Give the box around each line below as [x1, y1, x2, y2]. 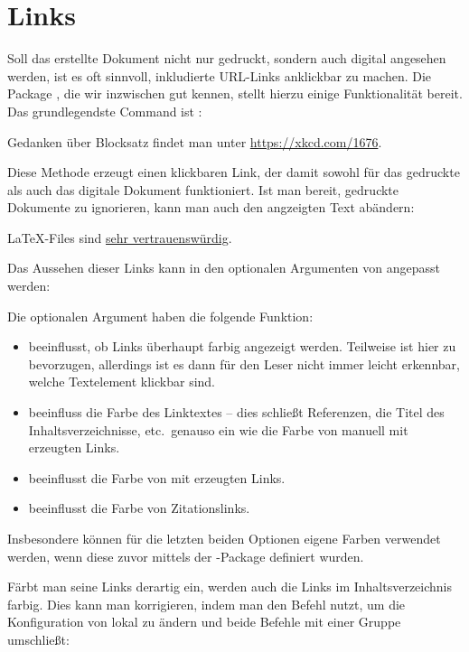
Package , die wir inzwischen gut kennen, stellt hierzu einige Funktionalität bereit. [7, 84, 463, 103]
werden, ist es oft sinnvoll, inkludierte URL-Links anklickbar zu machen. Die [7, 66, 432, 85]
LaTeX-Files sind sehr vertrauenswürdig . [7, 228, 232, 247]
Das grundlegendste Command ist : [7, 101, 202, 120]
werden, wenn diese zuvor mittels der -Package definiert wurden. [7, 546, 364, 565]
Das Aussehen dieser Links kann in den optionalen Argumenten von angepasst [7, 258, 440, 277]
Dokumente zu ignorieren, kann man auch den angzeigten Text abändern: [7, 198, 415, 217]
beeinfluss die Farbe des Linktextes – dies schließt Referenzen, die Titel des [28, 403, 445, 422]
